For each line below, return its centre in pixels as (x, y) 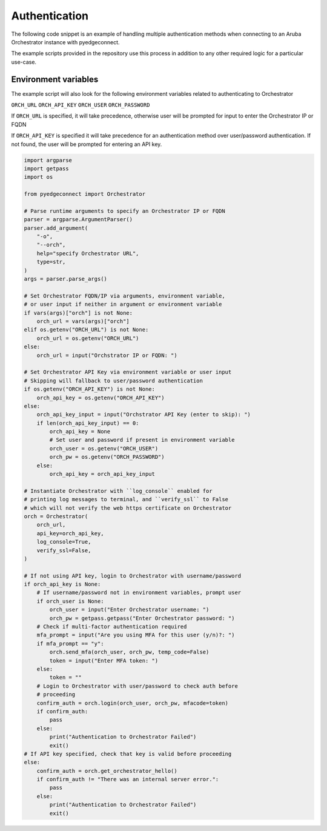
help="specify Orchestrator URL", (88, 253)
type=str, (51, 262)
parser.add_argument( (56, 228)
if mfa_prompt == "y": (70, 643)
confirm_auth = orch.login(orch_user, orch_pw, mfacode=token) (133, 703)
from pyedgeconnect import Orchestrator (84, 194)
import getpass (46, 169)
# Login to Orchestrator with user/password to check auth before (137, 686)
